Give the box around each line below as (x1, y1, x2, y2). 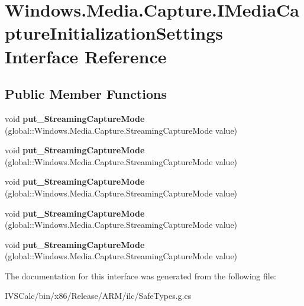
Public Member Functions (5, 85, 167, 103)
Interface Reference (5, 44, 167, 68)
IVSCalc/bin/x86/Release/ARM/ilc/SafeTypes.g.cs (5, 289, 192, 302)
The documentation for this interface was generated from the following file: (5, 269, 276, 282)
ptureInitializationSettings (5, 21, 224, 45)
